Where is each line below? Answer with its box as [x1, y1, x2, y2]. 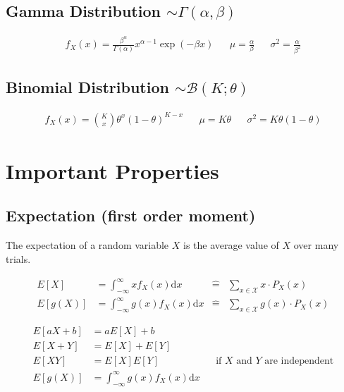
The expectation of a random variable [6, 238, 169, 252]
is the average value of [183, 238, 279, 252]
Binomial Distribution [6, 76, 169, 98]
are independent [264, 356, 334, 367]
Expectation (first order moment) [6, 204, 256, 226]
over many [293, 238, 339, 252]
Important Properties [6, 156, 219, 185]
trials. [6, 251, 31, 266]
